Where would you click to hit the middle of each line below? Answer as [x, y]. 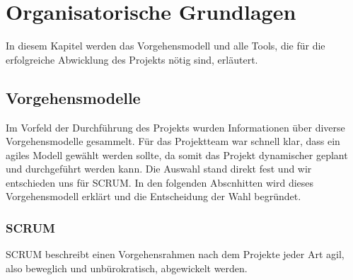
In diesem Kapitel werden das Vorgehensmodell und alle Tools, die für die [166, 46]
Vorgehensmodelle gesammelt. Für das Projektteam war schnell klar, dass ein [173, 141]
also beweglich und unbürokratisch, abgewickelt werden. [127, 268]
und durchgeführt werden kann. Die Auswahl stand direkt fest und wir [159, 169]
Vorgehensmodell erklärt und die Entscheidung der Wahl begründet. [154, 196]
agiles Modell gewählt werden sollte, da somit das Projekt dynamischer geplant [177, 154]
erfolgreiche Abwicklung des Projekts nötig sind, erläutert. [132, 59]
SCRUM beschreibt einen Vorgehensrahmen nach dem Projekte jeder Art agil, [175, 254]
